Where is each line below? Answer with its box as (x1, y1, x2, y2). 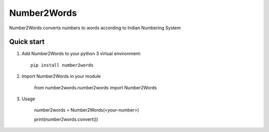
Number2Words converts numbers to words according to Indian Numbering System (9, 25, 181, 31)
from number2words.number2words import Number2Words (34, 84, 157, 90)
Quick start (9, 38, 45, 46)
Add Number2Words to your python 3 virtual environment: (21, 51, 141, 57)
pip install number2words (30, 62, 94, 68)
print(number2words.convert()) (34, 116, 98, 122)
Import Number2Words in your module (21, 73, 101, 79)
